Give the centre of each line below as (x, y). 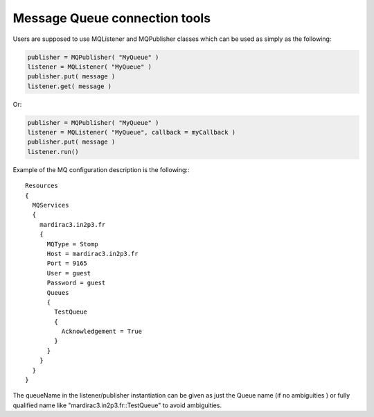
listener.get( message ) (70, 86)
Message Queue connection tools (112, 18)
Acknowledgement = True (101, 332)
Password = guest (76, 283)
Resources (42, 186)
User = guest (69, 273)
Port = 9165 (67, 263)
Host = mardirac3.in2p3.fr (92, 254)
